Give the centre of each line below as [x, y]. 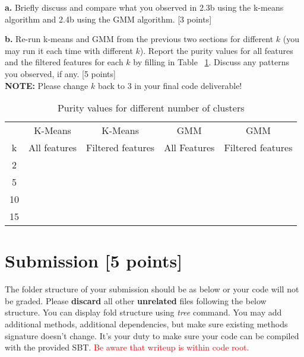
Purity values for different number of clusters [151, 108]
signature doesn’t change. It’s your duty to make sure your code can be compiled [152, 335]
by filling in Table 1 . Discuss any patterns [211, 62]
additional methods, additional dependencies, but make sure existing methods [146, 324]
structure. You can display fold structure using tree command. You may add [143, 312]
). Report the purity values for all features [216, 50]
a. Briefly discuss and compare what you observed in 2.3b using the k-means [144, 7]
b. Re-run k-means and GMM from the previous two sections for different [139, 39]
